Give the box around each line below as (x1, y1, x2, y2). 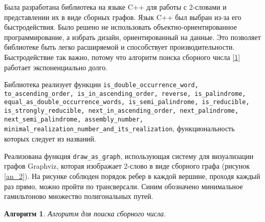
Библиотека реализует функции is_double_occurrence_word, (4, 79, 198, 90)
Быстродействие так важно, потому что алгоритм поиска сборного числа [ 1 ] (4, 51, 240, 62)
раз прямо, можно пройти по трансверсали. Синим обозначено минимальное (4, 180, 243, 191)
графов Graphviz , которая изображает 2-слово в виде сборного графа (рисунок (4, 160, 250, 171)
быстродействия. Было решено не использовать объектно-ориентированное (4, 22, 237, 32)
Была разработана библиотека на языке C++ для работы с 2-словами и (4, 2, 227, 12)
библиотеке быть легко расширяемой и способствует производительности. (4, 42, 235, 52)
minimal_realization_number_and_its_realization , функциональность (4, 123, 235, 134)
